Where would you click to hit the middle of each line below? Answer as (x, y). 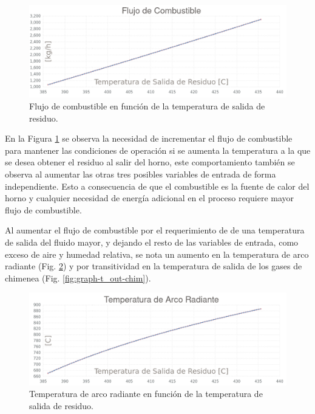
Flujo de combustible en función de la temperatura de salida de (147, 105)
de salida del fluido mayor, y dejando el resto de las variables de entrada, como (152, 242)
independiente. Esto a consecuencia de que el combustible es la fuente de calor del (157, 186)
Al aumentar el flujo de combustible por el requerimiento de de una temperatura (155, 230)
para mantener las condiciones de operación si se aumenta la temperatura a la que (158, 150)
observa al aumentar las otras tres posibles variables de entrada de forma (141, 174)
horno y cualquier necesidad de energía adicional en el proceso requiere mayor (150, 198)
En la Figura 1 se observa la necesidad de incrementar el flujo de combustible (149, 138)
